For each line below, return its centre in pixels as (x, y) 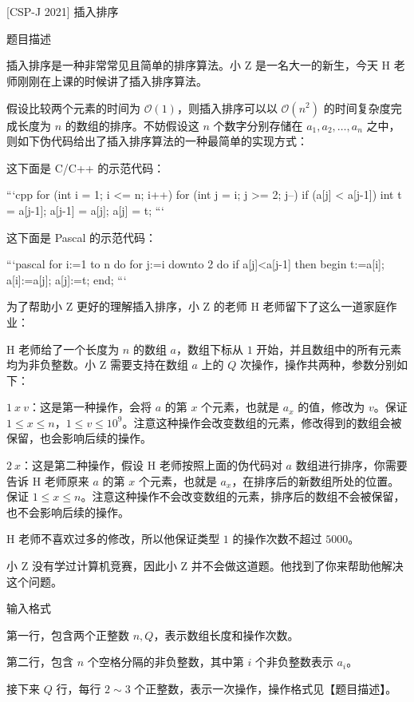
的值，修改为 (331, 407)
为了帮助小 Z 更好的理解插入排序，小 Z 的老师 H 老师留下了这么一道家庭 (196, 306)
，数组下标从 (209, 349)
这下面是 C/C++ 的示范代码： (86, 167)
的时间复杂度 (357, 107)
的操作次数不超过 (277, 539)
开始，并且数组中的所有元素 (329, 349)
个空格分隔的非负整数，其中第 (166, 662)
